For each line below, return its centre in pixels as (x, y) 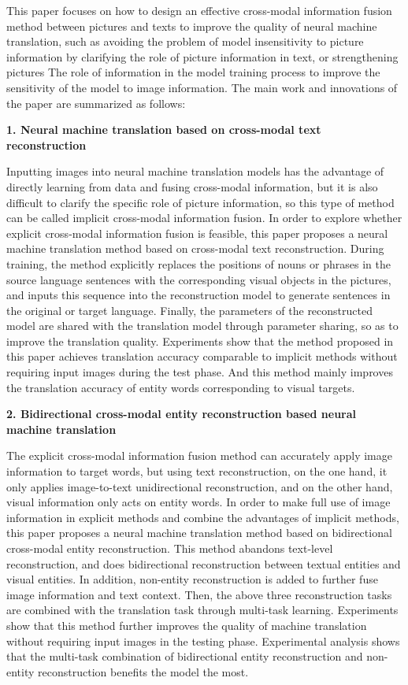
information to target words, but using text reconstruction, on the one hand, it (197, 471)
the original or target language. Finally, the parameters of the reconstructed (189, 310)
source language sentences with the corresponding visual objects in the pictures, (199, 279)
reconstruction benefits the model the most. (143, 671)
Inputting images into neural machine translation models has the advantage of (195, 171)
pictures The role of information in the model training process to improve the (193, 72)
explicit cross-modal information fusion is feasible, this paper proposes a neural (197, 233)
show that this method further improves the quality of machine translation (187, 625)
